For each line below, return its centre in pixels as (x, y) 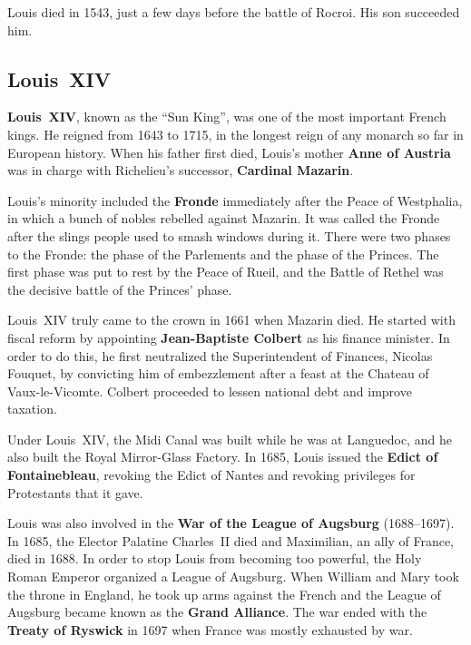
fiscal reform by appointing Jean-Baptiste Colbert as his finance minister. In (229, 337)
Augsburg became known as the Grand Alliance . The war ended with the (217, 612)
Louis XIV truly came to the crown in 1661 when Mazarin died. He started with (231, 320)
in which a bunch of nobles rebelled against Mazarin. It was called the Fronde (224, 218)
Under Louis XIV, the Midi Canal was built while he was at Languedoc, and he (230, 439)
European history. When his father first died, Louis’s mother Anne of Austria (229, 152)
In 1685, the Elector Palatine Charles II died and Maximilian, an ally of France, (231, 540)
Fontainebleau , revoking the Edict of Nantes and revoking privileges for (211, 475)
